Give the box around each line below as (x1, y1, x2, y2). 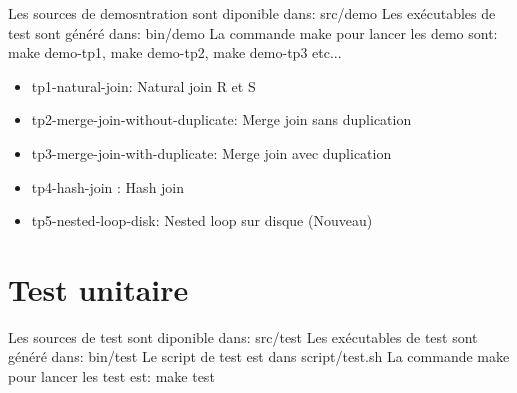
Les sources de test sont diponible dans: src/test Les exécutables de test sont (8, 326, 478, 347)
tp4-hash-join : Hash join (31, 176, 185, 197)
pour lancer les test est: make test (8, 366, 215, 387)
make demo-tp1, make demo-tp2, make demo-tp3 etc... (8, 42, 342, 63)
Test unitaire (8, 268, 189, 309)
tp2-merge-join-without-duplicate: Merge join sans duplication (31, 109, 412, 130)
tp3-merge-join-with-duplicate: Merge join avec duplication (31, 142, 392, 163)
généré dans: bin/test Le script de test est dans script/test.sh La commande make (8, 346, 510, 367)
